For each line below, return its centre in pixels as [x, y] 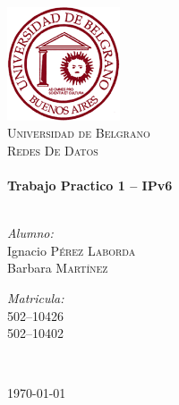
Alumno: [30, 233]
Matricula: [36, 297]
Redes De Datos [53, 150]
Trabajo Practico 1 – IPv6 [90, 185]
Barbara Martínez [58, 268]
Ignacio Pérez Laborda [72, 250]
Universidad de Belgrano [79, 133]
